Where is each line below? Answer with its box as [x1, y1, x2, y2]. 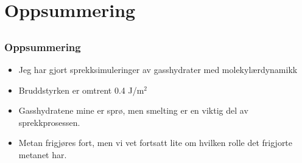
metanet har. [18, 148, 67, 161]
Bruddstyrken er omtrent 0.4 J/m [18, 83, 144, 96]
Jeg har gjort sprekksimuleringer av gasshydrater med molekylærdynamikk [18, 63, 298, 76]
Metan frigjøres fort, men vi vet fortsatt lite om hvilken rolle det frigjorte [18, 136, 293, 149]
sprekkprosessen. [18, 116, 80, 128]
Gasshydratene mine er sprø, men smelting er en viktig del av [18, 104, 248, 117]
